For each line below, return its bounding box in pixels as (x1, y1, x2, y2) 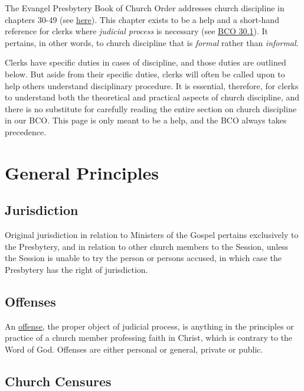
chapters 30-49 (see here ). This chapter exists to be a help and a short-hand (5, 13, 279, 25)
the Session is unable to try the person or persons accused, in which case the (5, 252, 282, 264)
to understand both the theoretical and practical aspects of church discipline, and (5, 91, 300, 103)
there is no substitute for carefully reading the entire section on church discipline (5, 102, 297, 115)
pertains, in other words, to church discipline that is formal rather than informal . (5, 36, 299, 48)
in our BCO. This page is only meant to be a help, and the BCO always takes (5, 114, 287, 126)
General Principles (5, 160, 159, 184)
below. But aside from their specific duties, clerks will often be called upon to (5, 67, 285, 80)
